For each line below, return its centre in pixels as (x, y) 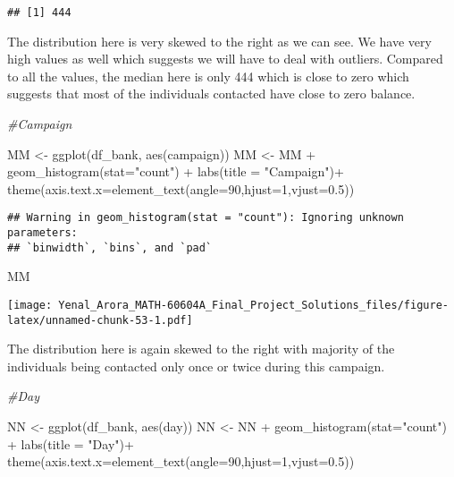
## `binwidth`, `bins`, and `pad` (110, 247)
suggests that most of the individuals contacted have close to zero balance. (211, 94)
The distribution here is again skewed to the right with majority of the (201, 349)
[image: (30, 305)
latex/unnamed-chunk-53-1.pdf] (100, 320)
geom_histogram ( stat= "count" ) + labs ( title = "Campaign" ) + (176, 171)
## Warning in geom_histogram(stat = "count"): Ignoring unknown (206, 218)
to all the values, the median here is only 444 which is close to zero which (208, 76)
